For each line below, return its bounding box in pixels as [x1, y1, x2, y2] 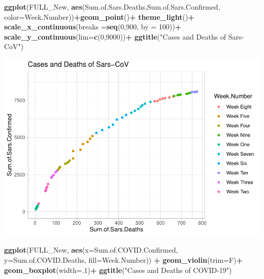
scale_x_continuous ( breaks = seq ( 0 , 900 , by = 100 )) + [4, 21, 182, 32]
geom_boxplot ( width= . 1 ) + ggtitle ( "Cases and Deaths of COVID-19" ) [4, 264, 232, 275]
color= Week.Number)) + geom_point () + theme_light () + [4, 11, 194, 22]
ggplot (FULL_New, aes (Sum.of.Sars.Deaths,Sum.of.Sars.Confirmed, [4, 2, 220, 12]
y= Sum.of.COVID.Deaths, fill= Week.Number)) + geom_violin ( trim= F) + [4, 255, 243, 265]
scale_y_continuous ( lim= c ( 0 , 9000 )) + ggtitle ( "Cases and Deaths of [4, 31, 226, 42]
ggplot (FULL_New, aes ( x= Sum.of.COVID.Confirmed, [4, 245, 178, 255]
